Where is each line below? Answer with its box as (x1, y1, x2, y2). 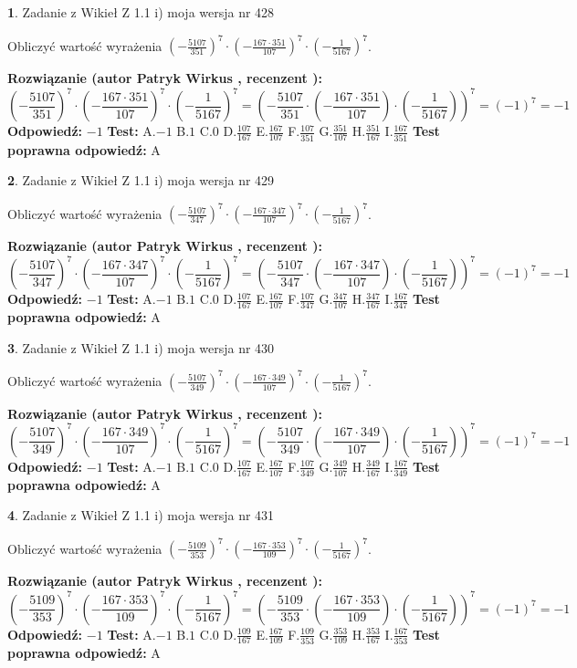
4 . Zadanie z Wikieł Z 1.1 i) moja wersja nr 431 (7, 506, 275, 525)
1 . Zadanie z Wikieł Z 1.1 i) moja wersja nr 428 (7, 3, 275, 21)
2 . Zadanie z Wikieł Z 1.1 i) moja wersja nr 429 (7, 171, 275, 190)
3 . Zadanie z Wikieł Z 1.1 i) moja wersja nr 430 (7, 338, 275, 357)
